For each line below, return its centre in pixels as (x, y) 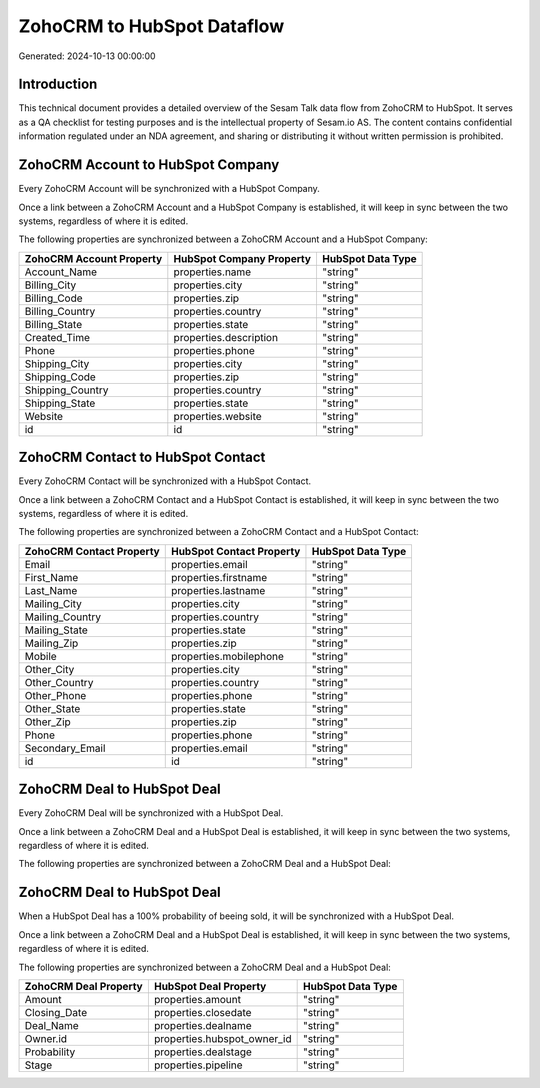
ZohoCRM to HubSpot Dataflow (151, 26)
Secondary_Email (65, 748)
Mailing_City (53, 603)
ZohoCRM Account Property (93, 258)
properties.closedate (202, 1012)
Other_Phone (55, 695)
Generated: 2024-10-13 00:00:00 (87, 56)
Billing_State (53, 324)
